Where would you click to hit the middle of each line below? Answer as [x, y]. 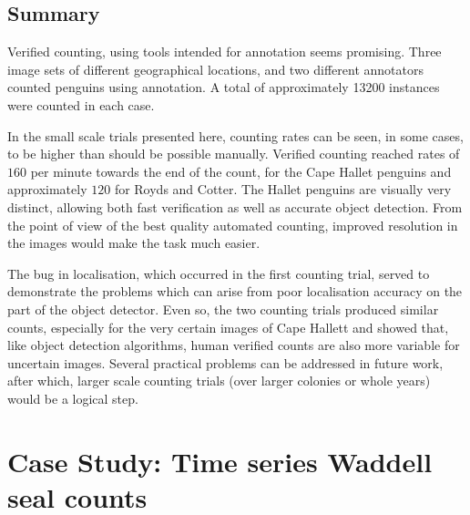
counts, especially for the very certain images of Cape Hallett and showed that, [228, 327]
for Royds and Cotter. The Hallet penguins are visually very [283, 189]
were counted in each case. [81, 104]
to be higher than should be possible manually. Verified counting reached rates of [234, 154]
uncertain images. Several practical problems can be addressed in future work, [225, 362]
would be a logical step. [73, 398]
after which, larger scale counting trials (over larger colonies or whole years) [219, 381]
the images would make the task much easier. [134, 243]
